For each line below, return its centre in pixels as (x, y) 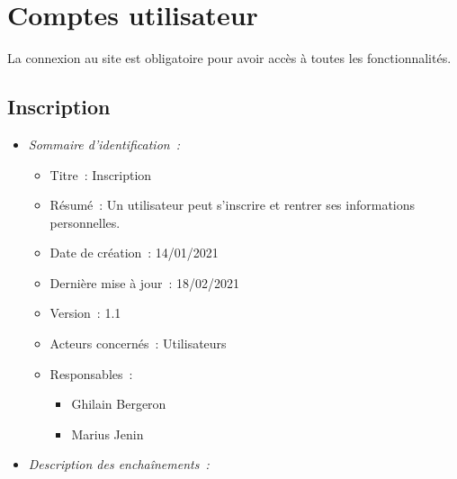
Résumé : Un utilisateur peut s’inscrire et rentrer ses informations (233, 205)
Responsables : (91, 373)
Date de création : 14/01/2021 (134, 253)
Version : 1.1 (85, 313)
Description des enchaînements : (119, 464)
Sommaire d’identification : (104, 144)
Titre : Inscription (101, 174)
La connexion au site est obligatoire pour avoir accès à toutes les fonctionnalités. (229, 58)
